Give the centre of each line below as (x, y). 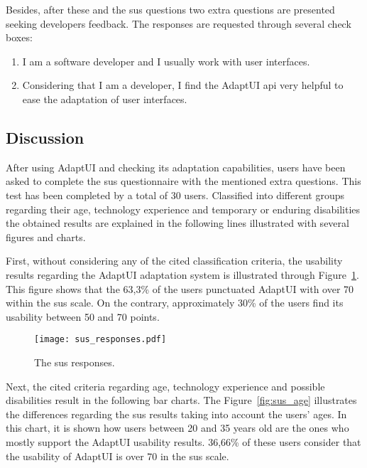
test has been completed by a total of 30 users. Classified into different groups (175, 195)
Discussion (45, 137)
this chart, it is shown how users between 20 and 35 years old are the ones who (177, 428)
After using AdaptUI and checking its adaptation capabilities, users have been (176, 167)
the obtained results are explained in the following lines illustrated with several (177, 223)
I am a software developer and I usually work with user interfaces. (166, 61)
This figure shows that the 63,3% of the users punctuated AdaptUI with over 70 (180, 288)
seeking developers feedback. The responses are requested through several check (179, 23)
